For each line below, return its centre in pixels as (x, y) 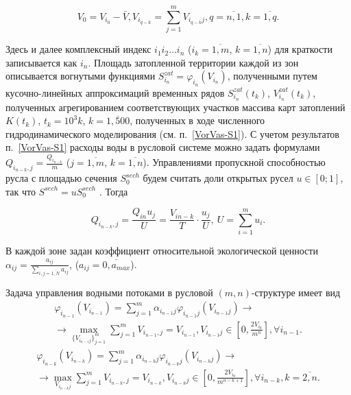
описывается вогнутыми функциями (81, 76)
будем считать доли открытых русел (218, 178)
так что (21, 191)
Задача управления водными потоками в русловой (109, 292)
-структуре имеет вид (296, 292)
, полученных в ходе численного (197, 120)
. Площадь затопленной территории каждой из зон (193, 62)
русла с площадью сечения (61, 178)
